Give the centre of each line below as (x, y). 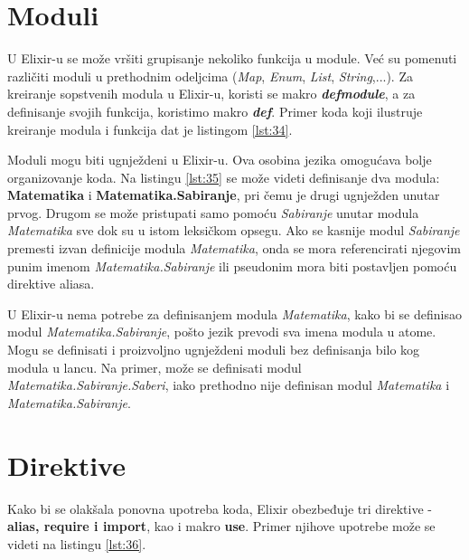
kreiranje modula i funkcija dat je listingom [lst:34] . (150, 129)
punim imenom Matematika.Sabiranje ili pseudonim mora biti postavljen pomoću (232, 266)
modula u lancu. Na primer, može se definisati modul (155, 367)
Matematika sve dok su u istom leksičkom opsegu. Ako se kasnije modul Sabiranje (234, 230)
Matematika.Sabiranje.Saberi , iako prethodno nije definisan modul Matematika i (229, 385)
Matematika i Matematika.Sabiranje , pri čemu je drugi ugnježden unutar (224, 195)
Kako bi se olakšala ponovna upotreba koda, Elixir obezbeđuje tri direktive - (220, 508)
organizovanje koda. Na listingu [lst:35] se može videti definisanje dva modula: (224, 177)
